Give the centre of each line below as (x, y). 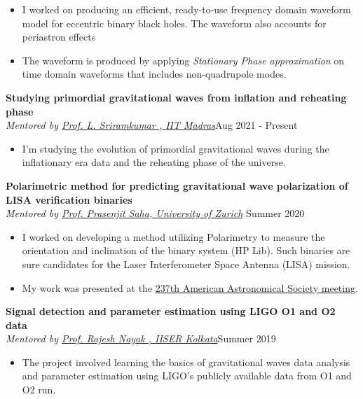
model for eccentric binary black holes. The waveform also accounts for (174, 23)
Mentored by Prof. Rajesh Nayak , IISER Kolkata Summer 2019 (141, 338)
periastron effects (59, 37)
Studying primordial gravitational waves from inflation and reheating (176, 97)
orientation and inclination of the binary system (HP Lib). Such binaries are (186, 250)
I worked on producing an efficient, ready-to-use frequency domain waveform (186, 9)
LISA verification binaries (69, 199)
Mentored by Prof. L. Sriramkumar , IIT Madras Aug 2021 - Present (152, 125)
